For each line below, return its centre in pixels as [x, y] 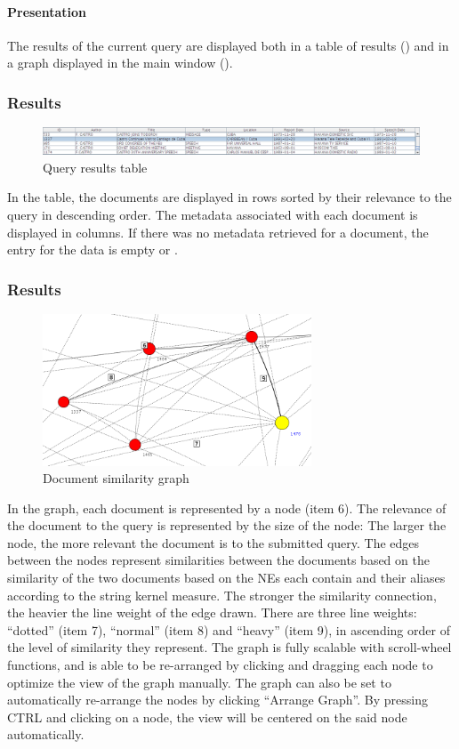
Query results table [95, 167]
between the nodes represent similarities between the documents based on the [218, 560]
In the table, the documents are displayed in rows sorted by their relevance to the [229, 197]
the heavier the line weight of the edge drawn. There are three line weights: [212, 612]
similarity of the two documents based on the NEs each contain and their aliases [226, 578]
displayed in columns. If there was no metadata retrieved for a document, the [218, 232]
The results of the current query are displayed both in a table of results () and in [228, 45]
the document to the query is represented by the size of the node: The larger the [227, 525]
